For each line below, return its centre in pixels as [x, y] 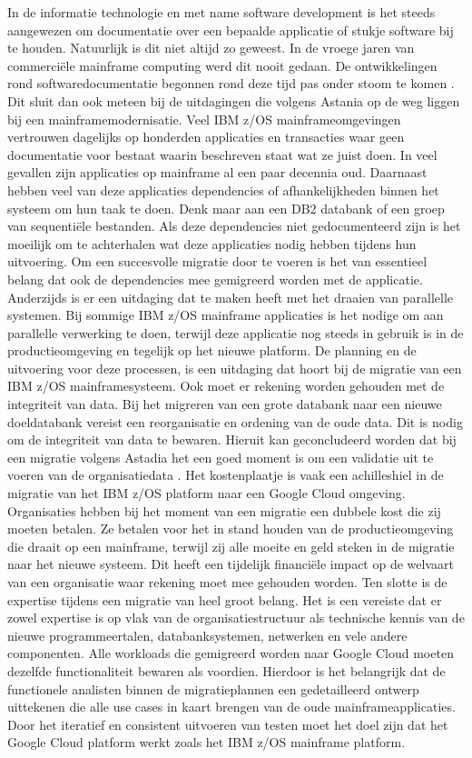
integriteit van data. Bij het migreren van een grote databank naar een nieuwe [225, 404]
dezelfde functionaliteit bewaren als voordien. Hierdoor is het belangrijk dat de [226, 670]
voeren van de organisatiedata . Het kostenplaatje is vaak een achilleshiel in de [226, 475]
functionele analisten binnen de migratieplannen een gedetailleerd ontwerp [213, 688]
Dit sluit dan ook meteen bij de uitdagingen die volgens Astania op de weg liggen [234, 100]
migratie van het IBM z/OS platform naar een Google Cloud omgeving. [206, 493]
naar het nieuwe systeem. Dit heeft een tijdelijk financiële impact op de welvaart [231, 564]
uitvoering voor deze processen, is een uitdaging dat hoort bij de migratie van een [235, 368]
